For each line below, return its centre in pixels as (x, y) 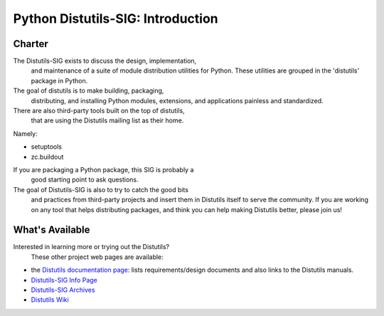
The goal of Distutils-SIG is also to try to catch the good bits (101, 189)
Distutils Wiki (50, 300)
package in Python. (59, 80)
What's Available (52, 230)
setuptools (46, 147)
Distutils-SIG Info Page (64, 280)
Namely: (26, 133)
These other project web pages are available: (97, 257)
